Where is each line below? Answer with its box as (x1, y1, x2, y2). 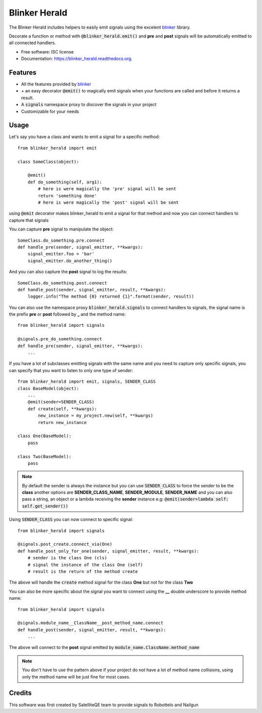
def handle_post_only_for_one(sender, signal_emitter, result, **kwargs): (17, 548, 199, 554)
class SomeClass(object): (17, 159, 80, 164)
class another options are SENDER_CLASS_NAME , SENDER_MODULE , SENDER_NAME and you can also (22, 489, 233, 496)
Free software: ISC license (21, 49, 74, 54)
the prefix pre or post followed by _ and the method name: (9, 311, 126, 317)
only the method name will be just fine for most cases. (22, 674, 131, 679)
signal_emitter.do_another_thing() (27, 258, 113, 264)
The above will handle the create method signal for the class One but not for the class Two (9, 579, 193, 586)
